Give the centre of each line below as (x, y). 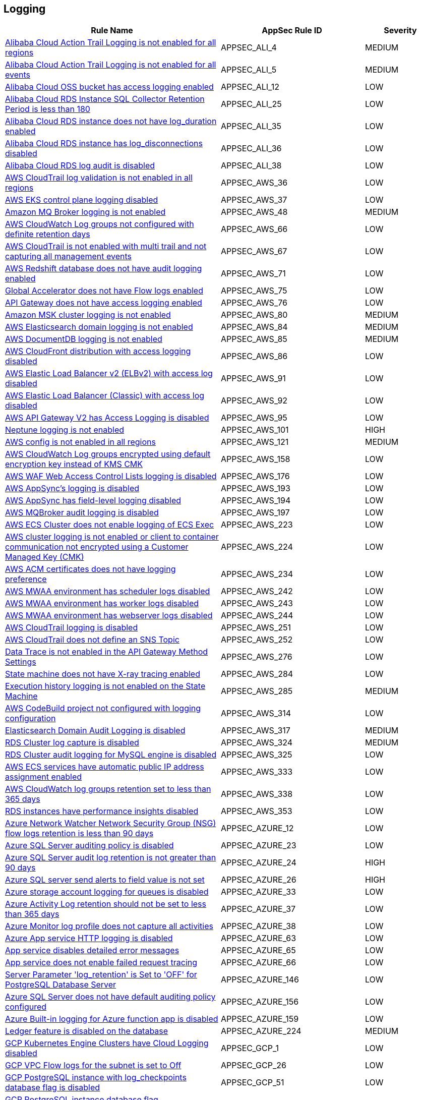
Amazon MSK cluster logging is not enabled (88, 315)
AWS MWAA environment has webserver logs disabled (109, 616)
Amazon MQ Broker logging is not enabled (85, 212)
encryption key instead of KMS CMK (74, 464)
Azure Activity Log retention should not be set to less (106, 904)
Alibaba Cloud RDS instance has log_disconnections (104, 143)
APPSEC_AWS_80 (254, 315)
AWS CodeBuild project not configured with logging (103, 708)
